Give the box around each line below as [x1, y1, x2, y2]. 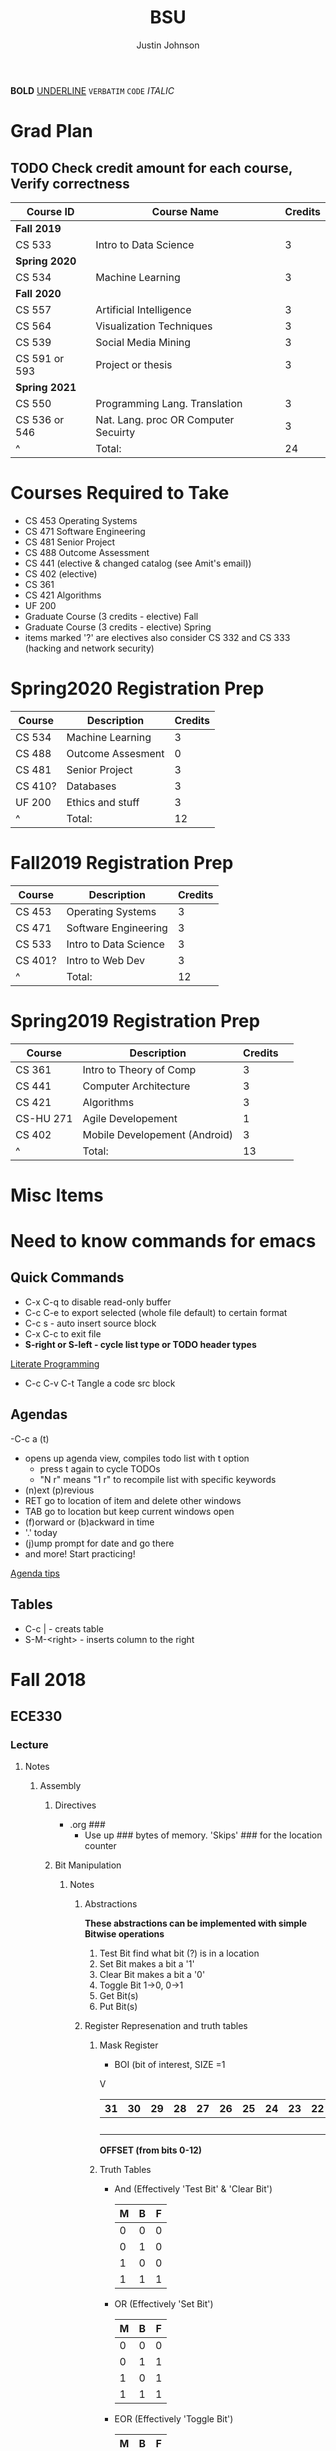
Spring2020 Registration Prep [10, 677, 265, 700]
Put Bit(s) [99, 2001, 138, 2013]
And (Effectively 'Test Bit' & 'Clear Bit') [114, 2183, 273, 2195]
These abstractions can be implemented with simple [84, 1917, 308, 1930]
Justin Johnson [136, 39, 200, 51]
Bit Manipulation [54, 1859, 122, 1871]
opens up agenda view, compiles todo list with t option [24, 1452, 250, 1464]
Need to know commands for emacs [10, 1230, 317, 1253]
